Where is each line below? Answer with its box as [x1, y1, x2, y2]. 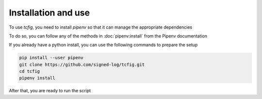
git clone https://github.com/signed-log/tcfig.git [19, 62, 145, 67]
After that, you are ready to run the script [9, 88, 91, 94]
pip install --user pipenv [19, 55, 83, 61]
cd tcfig [19, 68, 40, 74]
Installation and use [9, 7, 90, 18]
